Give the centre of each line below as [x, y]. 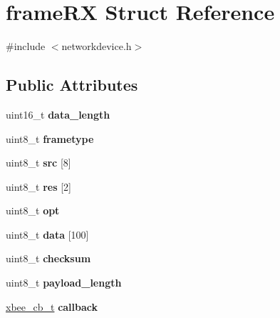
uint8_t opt [33, 210]
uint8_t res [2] [38, 186]
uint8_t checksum [48, 258]
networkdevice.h [97, 46]
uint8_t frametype [50, 138]
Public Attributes [72, 85]
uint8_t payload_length [64, 283]
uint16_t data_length [58, 114]
